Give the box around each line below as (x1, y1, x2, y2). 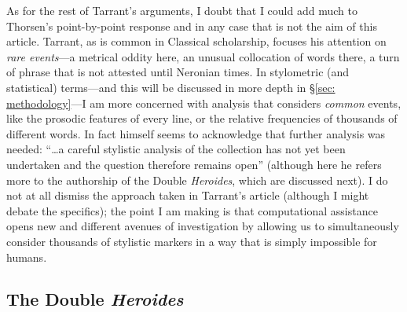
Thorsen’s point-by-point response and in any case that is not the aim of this (6, 17, 377, 34)
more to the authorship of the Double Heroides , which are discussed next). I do (6, 171, 388, 188)
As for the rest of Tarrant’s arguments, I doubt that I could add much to (6, 2, 357, 18)
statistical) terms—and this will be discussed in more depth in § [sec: (6, 79, 335, 95)
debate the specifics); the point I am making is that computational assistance (6, 202, 378, 218)
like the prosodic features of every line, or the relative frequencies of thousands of (6, 110, 398, 127)
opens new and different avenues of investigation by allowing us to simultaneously (6, 218, 399, 234)
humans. (6, 248, 47, 265)
